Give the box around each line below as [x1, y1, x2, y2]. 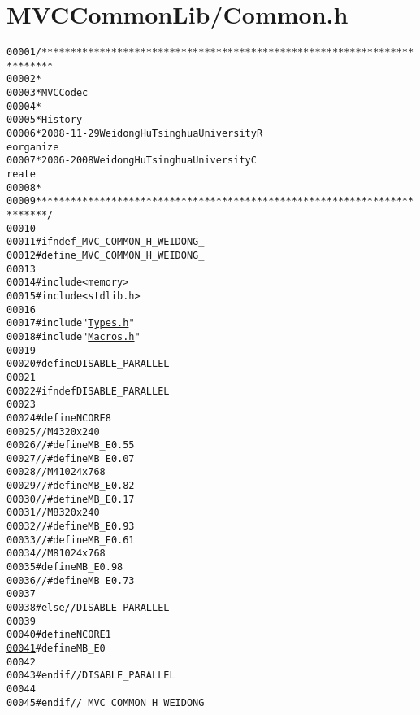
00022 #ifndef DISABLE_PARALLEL [6, 385, 170, 397]
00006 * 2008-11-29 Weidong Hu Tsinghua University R [6, 128, 263, 140]
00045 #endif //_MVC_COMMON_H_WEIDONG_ [6, 696, 210, 708]
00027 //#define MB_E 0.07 [6, 452, 135, 464]
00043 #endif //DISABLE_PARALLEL [6, 669, 175, 682]
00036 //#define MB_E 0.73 [6, 574, 135, 586]
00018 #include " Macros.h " [6, 330, 141, 342]
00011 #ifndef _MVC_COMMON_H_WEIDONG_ [6, 236, 205, 248]
